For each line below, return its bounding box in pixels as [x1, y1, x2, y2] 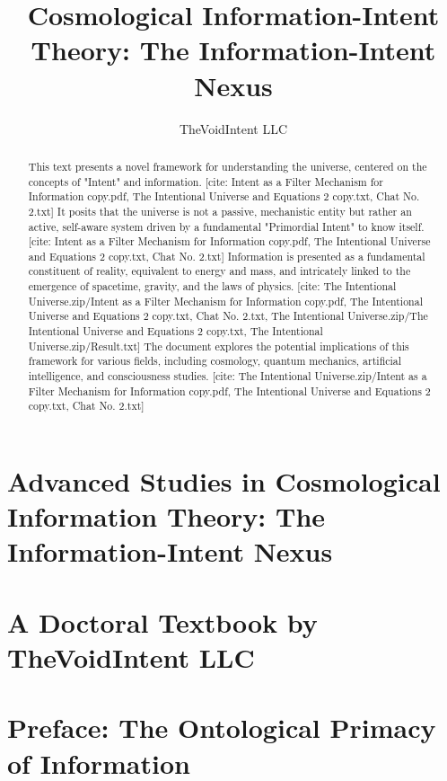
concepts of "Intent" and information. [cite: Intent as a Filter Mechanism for [28, 173, 383, 189]
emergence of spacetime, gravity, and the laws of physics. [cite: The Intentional [28, 279, 397, 294]
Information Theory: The [7, 498, 326, 535]
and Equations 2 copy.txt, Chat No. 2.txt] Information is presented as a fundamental [28, 248, 425, 263]
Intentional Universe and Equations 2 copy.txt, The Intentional [28, 324, 323, 339]
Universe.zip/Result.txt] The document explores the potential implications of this [28, 338, 409, 353]
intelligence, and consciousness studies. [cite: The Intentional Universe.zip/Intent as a [28, 368, 427, 384]
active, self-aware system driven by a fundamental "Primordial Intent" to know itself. [28, 218, 425, 234]
